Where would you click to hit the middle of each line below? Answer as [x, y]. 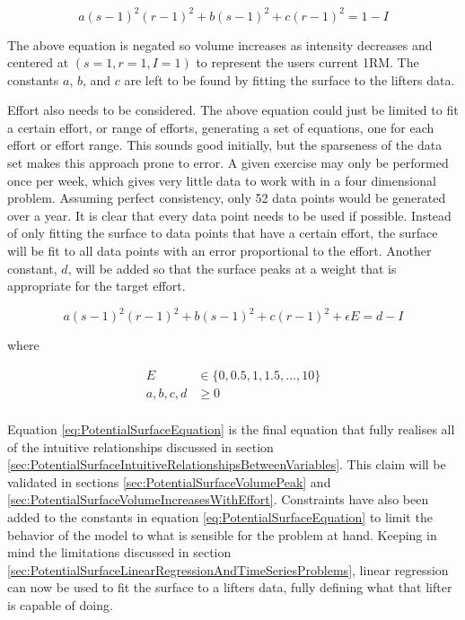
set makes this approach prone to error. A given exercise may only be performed [228, 163]
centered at [38, 62]
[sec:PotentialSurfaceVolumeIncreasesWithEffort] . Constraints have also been [218, 499]
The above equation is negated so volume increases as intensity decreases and [220, 44]
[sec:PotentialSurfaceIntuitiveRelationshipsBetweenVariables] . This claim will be [227, 464]
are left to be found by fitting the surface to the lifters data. [290, 79]
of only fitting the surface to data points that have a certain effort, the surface [223, 233]
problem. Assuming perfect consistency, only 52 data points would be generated [227, 198]
